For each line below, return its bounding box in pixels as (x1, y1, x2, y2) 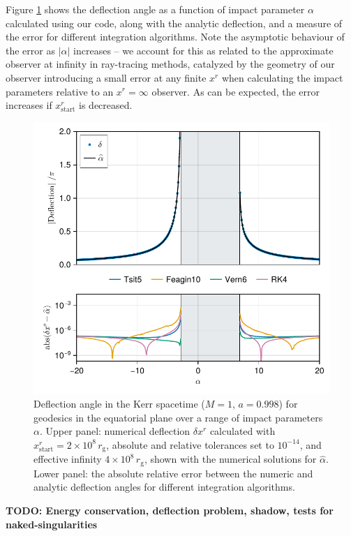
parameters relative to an (6, 84, 114, 98)
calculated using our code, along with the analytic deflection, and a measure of (6, 15, 343, 30)
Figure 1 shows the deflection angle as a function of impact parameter (6, 2, 305, 16)
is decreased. (79, 98, 133, 112)
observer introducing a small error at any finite (6, 70, 207, 84)
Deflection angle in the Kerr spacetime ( (33, 396, 205, 411)
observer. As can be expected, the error (151, 84, 320, 98)
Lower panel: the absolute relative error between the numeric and (33, 466, 313, 480)
